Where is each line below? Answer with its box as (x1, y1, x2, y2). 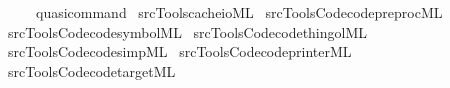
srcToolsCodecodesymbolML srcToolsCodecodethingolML (7, 21, 368, 42)
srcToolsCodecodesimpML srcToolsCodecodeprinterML (7, 41, 352, 62)
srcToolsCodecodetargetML (7, 60, 176, 81)
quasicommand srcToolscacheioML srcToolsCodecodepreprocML (35, 2, 443, 22)
